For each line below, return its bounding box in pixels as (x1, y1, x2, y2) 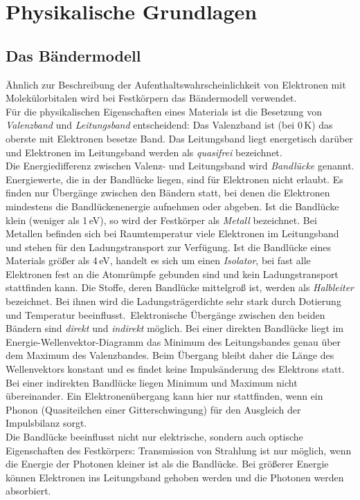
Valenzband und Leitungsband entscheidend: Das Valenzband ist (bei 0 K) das (6, 118, 333, 132)
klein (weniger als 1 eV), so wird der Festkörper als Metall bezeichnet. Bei (6, 212, 317, 227)
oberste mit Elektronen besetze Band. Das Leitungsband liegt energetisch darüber (6, 131, 353, 145)
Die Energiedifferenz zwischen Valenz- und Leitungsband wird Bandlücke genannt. (6, 158, 354, 173)
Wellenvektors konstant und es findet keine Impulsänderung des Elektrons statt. (6, 362, 345, 376)
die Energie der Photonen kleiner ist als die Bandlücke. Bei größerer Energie (6, 456, 329, 471)
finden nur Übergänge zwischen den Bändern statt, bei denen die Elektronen (6, 185, 330, 200)
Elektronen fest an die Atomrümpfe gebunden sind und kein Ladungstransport (6, 266, 339, 281)
